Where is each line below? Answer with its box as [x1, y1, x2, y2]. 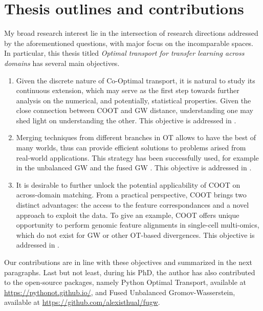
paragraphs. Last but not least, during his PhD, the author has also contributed [4, 266, 255, 277]
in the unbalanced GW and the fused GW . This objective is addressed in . [16, 162, 252, 173]
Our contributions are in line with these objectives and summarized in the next [4, 257, 253, 267]
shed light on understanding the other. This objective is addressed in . [16, 115, 236, 125]
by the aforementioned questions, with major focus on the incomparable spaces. [4, 37, 254, 48]
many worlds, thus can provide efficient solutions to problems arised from [16, 142, 246, 153]
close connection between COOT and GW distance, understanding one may [16, 105, 253, 116]
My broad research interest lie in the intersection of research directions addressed [4, 28, 258, 38]
